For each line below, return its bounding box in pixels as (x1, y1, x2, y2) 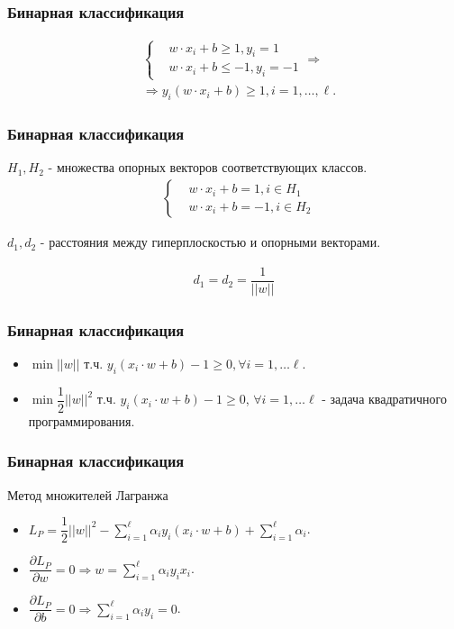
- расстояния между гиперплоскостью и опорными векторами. (40, 232, 381, 251)
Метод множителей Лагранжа (7, 485, 168, 504)
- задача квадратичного (322, 389, 447, 408)
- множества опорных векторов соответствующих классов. (48, 158, 368, 177)
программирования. (28, 411, 135, 430)
